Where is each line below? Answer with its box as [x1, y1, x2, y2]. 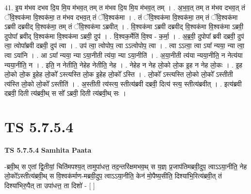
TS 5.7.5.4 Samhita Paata [4, 145, 92, 155]
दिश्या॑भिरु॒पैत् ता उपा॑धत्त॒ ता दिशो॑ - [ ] [4, 180, 95, 190]
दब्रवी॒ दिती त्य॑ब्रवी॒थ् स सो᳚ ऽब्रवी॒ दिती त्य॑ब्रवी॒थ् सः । [4, 88, 126, 98]
